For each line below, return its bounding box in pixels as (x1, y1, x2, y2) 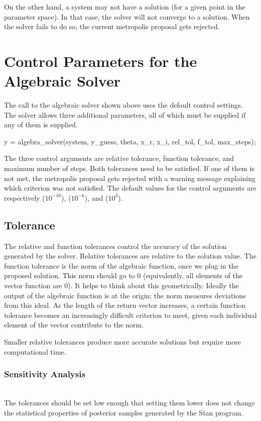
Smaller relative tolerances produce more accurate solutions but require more (4, 336, 241, 347)
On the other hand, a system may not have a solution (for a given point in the (4, 2, 245, 12)
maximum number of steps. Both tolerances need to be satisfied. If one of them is (4, 163, 254, 174)
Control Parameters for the (4, 50, 197, 71)
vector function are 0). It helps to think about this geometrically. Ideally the (4, 280, 239, 291)
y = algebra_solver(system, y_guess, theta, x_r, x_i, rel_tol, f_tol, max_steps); (4, 136, 256, 146)
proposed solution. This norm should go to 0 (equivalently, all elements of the (4, 270, 242, 281)
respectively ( (4, 192, 45, 203)
